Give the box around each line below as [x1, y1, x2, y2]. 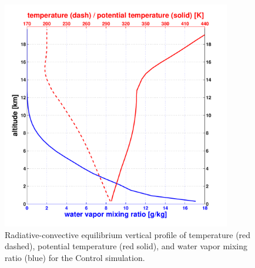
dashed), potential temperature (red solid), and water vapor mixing [5, 240, 247, 252]
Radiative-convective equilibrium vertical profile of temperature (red [5, 228, 251, 240]
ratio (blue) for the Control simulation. [5, 251, 145, 263]
